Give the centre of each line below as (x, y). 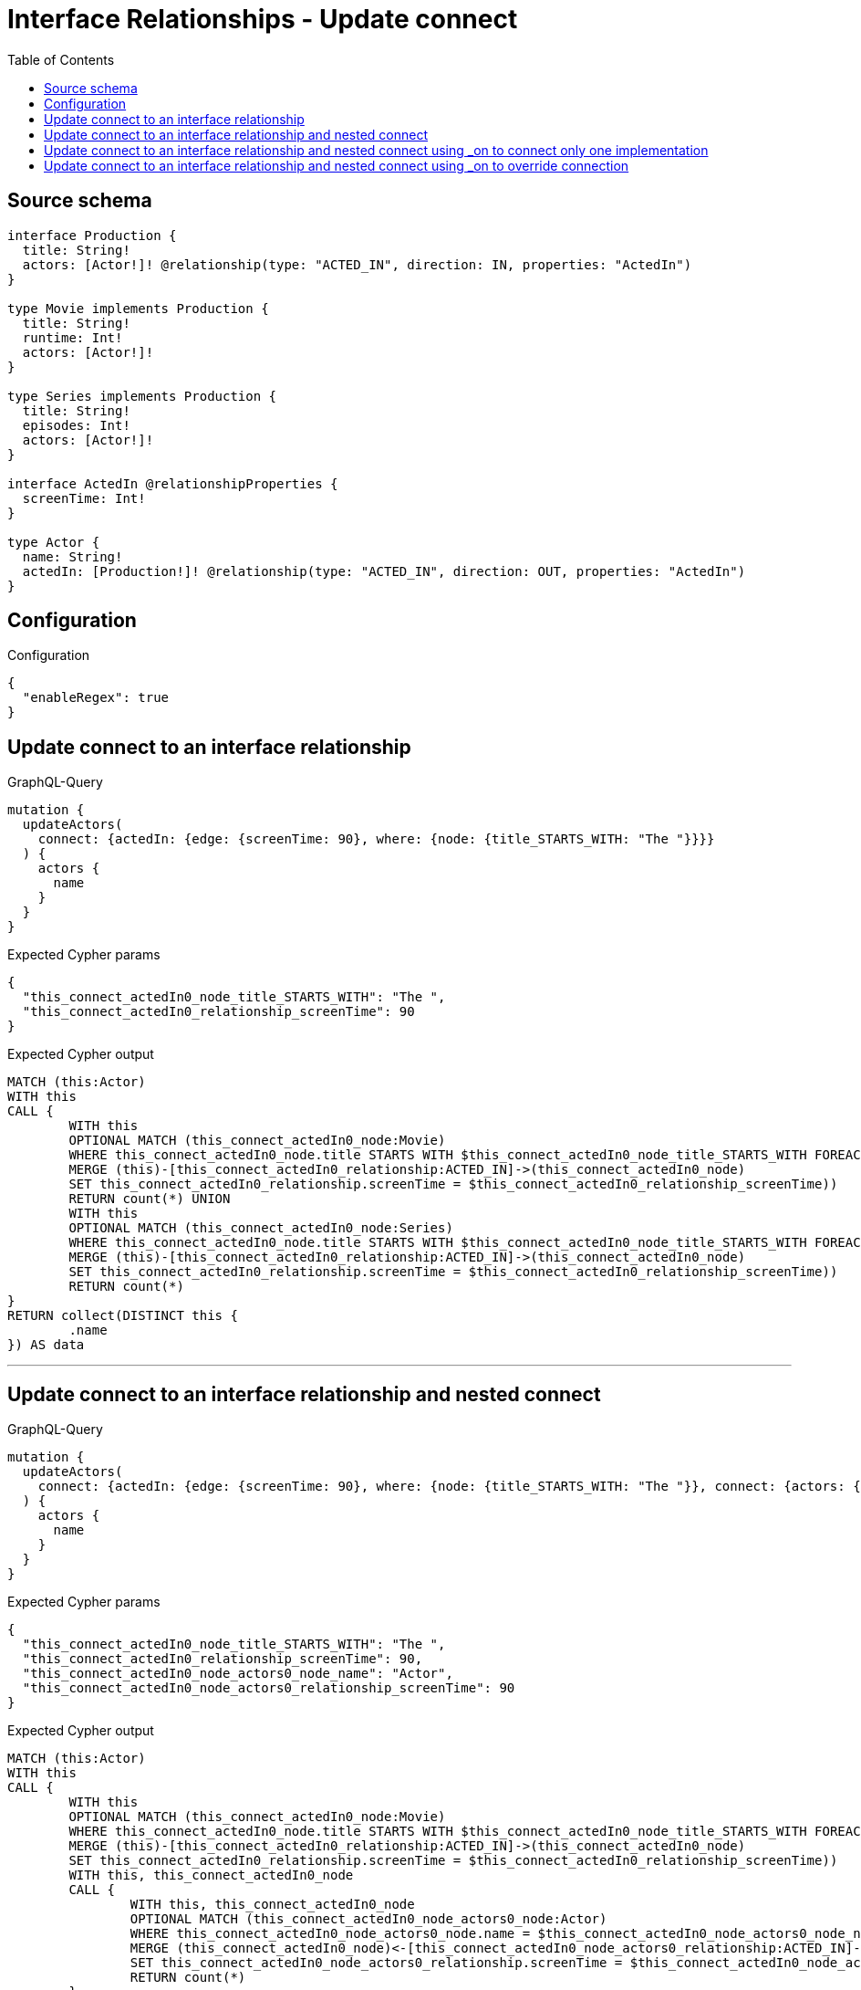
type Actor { (54, 542)
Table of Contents (61, 59)
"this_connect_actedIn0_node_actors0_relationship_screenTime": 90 (269, 1688)
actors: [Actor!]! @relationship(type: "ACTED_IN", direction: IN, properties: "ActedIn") (357, 264)
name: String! (73, 556)
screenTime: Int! (84, 498)
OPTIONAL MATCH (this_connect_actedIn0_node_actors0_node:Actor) (368, 1919)
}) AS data (46, 1345)
